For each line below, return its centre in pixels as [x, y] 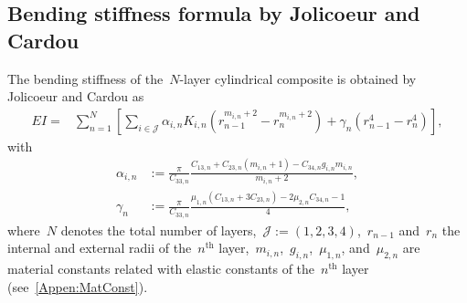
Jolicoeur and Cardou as [76, 96]
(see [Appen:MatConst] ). [78, 286]
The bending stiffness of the [85, 78]
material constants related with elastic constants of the [161, 268]
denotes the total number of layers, [159, 230]
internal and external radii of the [100, 248]
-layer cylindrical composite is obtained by [298, 78]
